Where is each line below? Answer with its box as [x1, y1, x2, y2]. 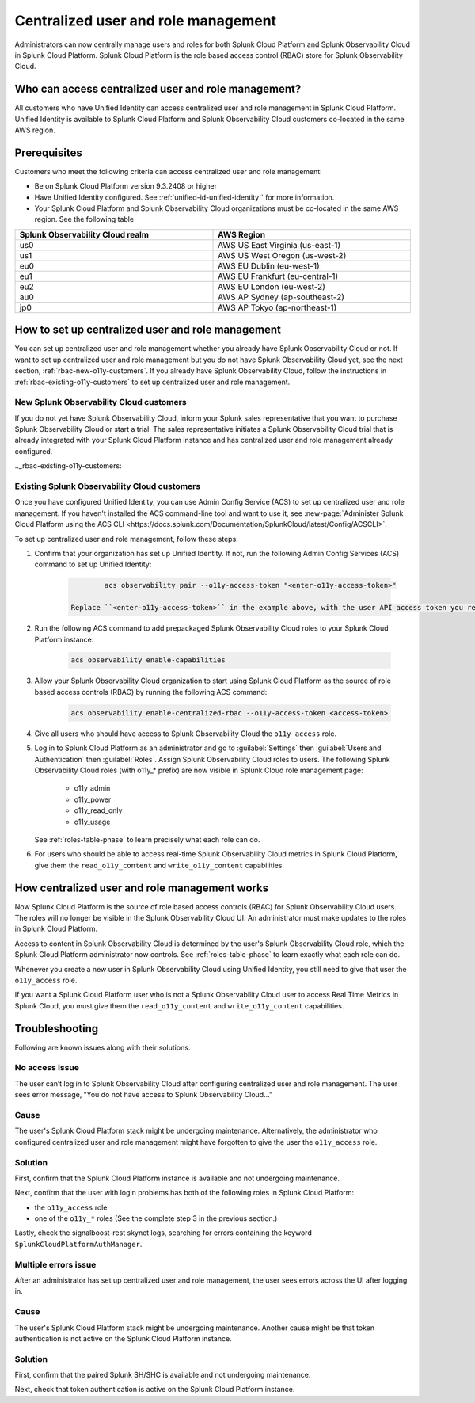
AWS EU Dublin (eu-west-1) [218, 260, 320, 271]
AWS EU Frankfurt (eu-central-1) [218, 270, 339, 281]
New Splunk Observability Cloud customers [14, 397, 187, 408]
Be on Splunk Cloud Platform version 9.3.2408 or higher [34, 181, 218, 191]
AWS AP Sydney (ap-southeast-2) [218, 292, 344, 303]
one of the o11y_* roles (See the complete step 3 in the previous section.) [34, 1214, 278, 1223]
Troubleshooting [14, 1022, 99, 1035]
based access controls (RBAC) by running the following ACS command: [34, 687, 268, 696]
